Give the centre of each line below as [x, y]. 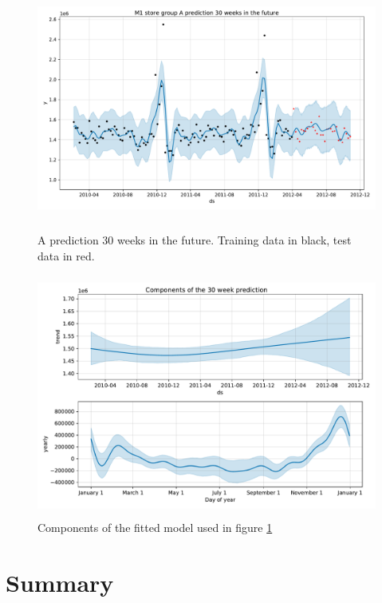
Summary [60, 582]
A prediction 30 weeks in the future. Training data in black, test [195, 239]
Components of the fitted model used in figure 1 [155, 528]
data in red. [66, 255]
